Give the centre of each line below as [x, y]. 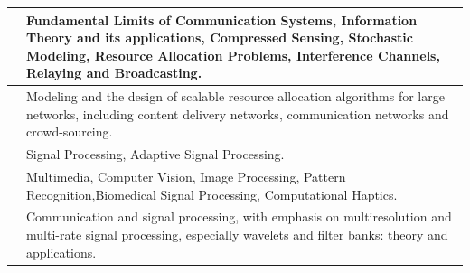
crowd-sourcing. [70, 132]
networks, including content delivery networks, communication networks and [238, 113]
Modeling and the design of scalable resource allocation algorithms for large [235, 96]
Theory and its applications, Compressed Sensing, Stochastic [220, 38]
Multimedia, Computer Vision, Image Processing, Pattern [186, 176]
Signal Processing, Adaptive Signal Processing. [155, 154]
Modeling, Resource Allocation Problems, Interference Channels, [233, 55]
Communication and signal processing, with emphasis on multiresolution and [239, 217]
